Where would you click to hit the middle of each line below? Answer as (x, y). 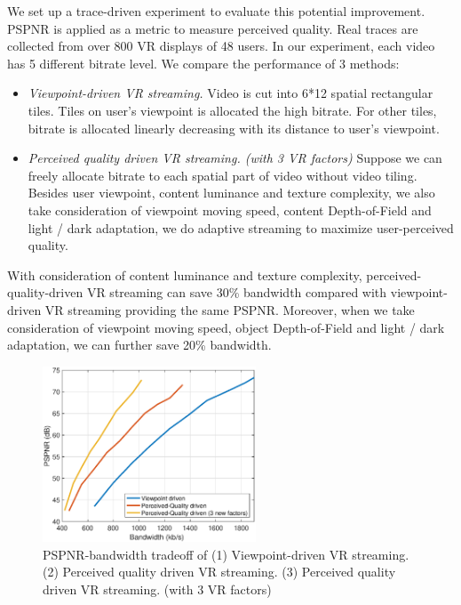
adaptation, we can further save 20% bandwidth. (139, 345)
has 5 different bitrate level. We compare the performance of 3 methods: (203, 63)
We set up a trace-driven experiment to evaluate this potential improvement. (216, 11)
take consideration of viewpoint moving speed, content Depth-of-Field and (230, 210)
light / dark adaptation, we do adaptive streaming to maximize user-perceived (241, 227)
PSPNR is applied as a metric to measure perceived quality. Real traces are (213, 28)
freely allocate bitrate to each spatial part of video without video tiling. (223, 175)
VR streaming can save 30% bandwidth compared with (237, 292)
